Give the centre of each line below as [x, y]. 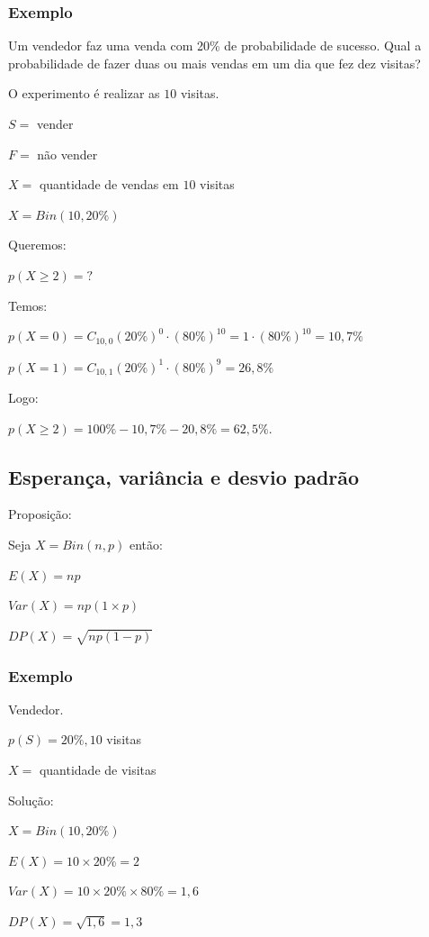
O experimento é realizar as [84, 93]
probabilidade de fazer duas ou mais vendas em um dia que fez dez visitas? [214, 63]
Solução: [31, 800]
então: [146, 545]
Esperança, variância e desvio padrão [184, 476]
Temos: [28, 305]
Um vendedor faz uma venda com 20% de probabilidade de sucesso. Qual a [215, 45]
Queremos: [37, 245]
